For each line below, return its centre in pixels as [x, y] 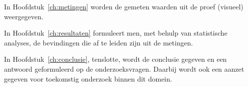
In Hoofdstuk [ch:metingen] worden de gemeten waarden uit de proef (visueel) [124, 6]
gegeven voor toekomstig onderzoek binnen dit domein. [88, 78]
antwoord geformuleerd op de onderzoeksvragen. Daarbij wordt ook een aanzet [124, 68]
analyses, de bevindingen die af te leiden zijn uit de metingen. [99, 42]
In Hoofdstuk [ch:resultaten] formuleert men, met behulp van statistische [116, 33]
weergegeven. [24, 16]
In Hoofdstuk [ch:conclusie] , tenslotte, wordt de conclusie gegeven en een [116, 59]
